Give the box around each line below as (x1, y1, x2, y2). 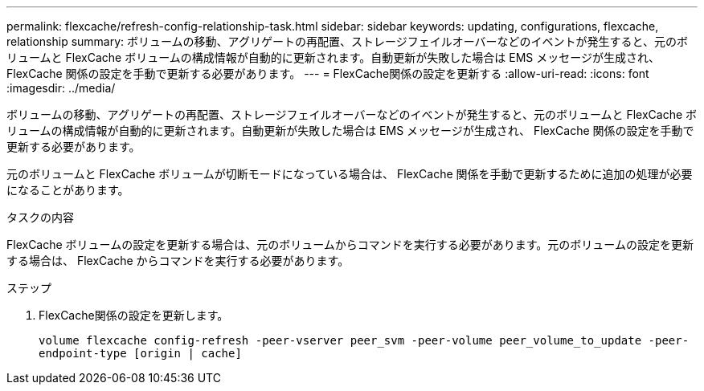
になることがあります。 (6, 183, 129, 197)
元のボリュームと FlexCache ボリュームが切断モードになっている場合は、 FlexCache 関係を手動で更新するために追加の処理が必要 (6, 167, 693, 181)
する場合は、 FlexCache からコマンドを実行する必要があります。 (6, 254, 350, 267)
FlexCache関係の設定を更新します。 (39, 308, 229, 322)
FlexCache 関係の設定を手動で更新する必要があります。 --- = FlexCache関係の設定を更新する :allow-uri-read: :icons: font (6, 67, 649, 80)
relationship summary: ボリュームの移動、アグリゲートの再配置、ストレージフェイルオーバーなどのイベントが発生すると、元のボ (6, 35, 688, 48)
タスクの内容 (6, 210, 74, 224)
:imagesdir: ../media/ (6, 81, 116, 95)
